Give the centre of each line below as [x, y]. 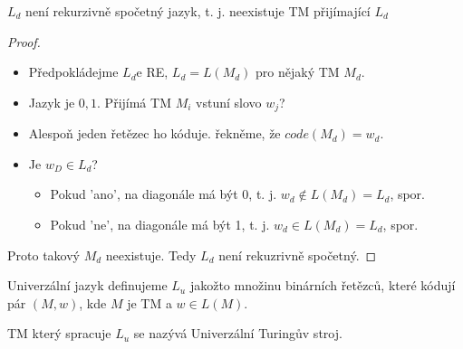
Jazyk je [52, 102]
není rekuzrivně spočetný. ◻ [298, 255]
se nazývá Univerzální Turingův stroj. [238, 333]
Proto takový [43, 255]
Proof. [24, 41]
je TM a [150, 302]
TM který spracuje [59, 333]
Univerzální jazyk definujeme [87, 285]
